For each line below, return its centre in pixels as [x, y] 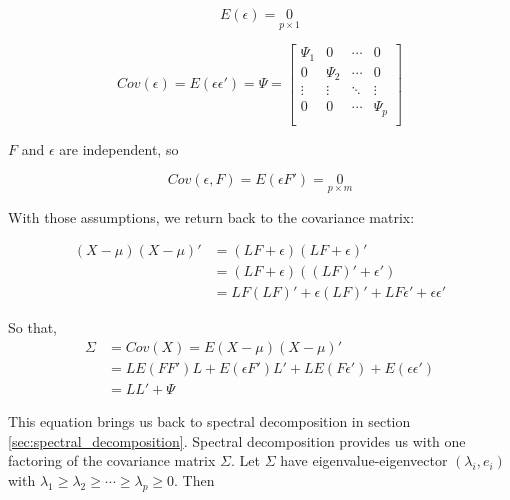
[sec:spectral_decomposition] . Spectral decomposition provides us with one [237, 440]
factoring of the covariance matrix [112, 460]
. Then [194, 479]
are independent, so [119, 148]
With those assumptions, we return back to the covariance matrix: [211, 216]
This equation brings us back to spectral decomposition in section [209, 420]
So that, [33, 327]
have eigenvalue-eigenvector [364, 460]
